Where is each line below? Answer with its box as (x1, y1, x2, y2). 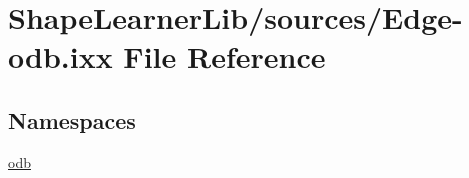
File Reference (123, 36, 326, 77)
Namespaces (8, 104, 136, 135)
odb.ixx (8, 36, 113, 77)
